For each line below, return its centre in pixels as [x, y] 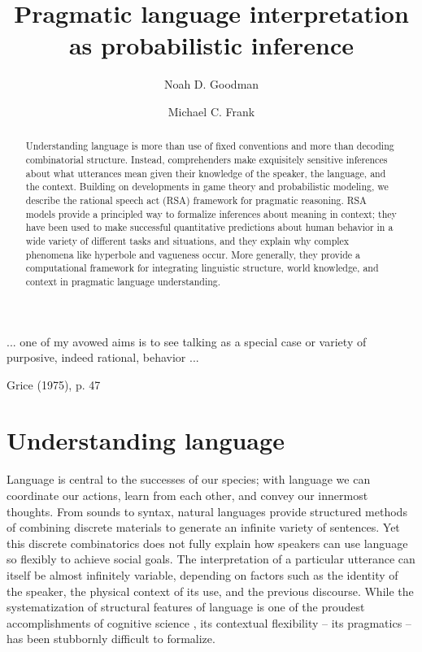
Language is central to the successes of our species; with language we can [189, 479]
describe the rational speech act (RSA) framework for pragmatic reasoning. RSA [196, 200]
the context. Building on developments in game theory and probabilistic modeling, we [207, 187]
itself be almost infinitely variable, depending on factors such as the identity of [202, 574]
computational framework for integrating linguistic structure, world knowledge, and [202, 268]
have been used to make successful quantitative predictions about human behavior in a [209, 227]
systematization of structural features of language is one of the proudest [186, 607]
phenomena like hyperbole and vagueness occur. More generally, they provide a [193, 254]
